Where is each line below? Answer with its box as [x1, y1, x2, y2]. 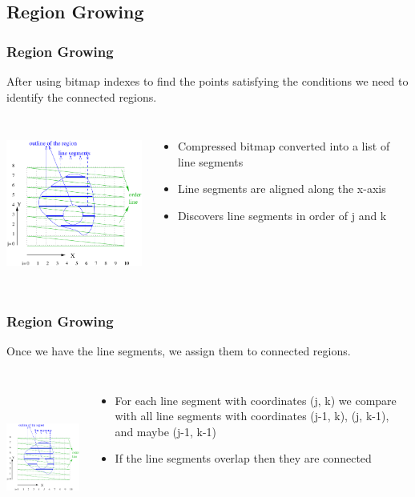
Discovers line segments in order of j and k [177, 206, 387, 223]
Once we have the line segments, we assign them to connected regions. [6, 342, 351, 359]
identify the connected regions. [6, 88, 157, 105]
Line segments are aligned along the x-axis [177, 180, 386, 197]
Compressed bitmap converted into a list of [177, 138, 390, 154]
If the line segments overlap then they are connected [115, 450, 372, 467]
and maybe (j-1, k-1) [115, 423, 217, 439]
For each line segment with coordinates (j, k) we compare [115, 391, 397, 408]
